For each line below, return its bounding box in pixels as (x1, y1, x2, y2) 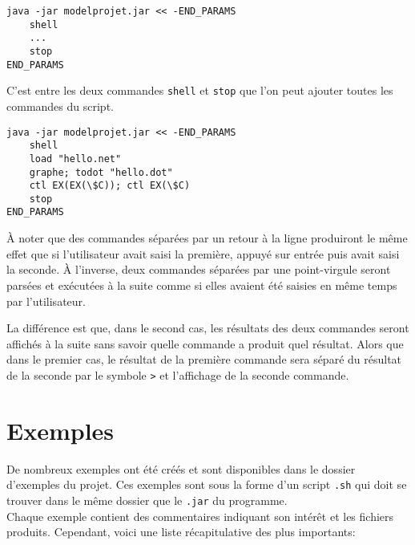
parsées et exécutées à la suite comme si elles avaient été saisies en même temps (6, 276, 397, 293)
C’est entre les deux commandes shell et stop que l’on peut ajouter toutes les (6, 82, 393, 99)
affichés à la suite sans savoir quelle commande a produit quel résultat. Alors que (6, 335, 404, 352)
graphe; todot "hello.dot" (29, 166, 173, 178)
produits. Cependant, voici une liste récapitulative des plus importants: (6, 523, 356, 540)
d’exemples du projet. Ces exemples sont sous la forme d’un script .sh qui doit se (6, 476, 407, 493)
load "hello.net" (29, 153, 122, 165)
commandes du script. (6, 97, 114, 114)
